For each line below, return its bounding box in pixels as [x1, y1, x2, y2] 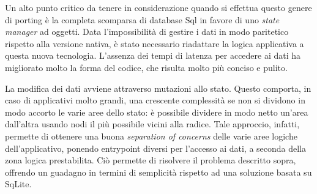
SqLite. [5, 177, 32, 190]
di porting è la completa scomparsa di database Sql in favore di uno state [5, 13, 280, 26]
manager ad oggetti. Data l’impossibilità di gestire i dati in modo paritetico [5, 25, 289, 38]
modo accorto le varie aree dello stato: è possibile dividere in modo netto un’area [5, 105, 308, 118]
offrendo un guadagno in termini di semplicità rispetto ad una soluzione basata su [5, 165, 312, 178]
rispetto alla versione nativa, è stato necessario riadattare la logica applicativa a [5, 37, 304, 50]
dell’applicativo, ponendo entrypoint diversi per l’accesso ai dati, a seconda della [5, 141, 307, 154]
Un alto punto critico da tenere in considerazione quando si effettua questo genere [5, 1, 312, 13]
